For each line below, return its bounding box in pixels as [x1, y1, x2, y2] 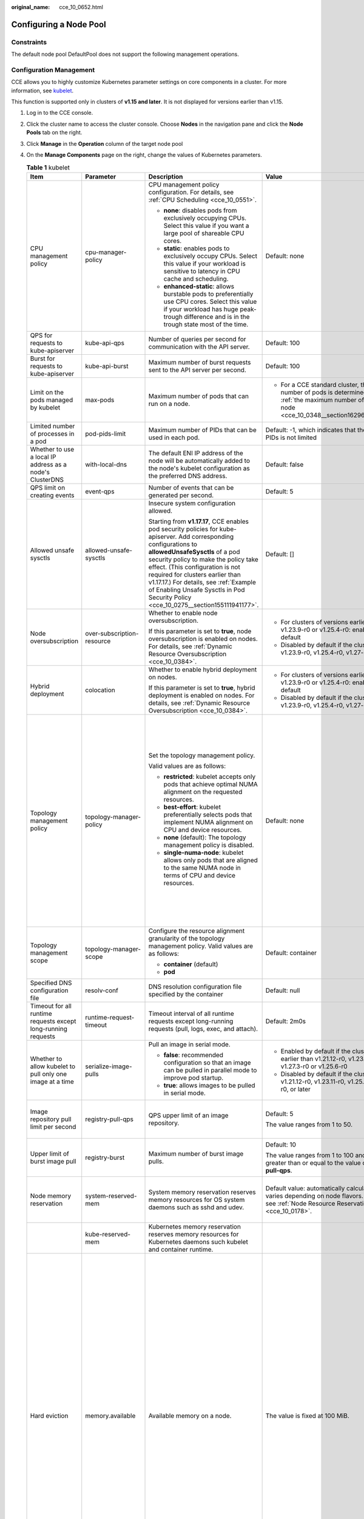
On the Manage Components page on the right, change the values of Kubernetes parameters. [26, 151, 262, 159]
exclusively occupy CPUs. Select [163, 252, 258, 260]
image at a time [30, 1077, 74, 1086]
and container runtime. [148, 1245, 214, 1253]
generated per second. [148, 491, 214, 499]
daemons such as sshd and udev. [148, 1203, 244, 1212]
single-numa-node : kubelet [163, 848, 244, 857]
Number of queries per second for [148, 335, 246, 343]
